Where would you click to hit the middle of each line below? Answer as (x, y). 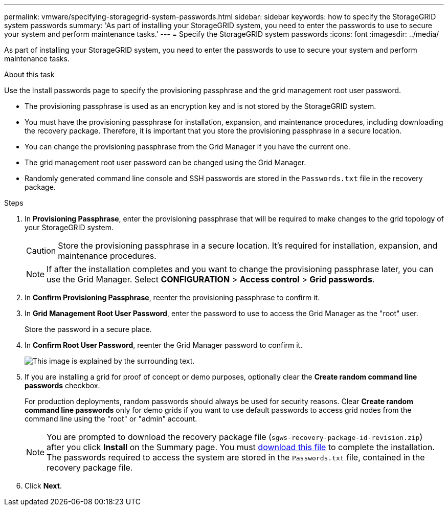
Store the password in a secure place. (88, 329)
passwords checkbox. (62, 385)
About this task (29, 74)
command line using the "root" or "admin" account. (111, 419)
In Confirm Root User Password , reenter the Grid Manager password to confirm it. (164, 345)
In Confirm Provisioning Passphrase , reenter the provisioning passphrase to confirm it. (172, 297)
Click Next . (43, 486)
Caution (41, 251)
